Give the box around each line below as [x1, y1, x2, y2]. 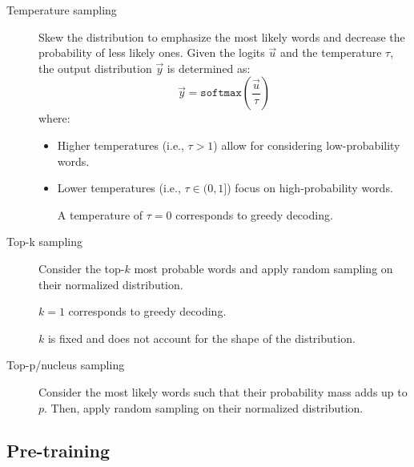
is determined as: [167, 59, 251, 76]
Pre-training [6, 438, 110, 463]
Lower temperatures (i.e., [57, 179, 181, 196]
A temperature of [57, 206, 143, 223]
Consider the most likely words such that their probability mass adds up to [38, 383, 408, 400]
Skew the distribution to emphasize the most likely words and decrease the [38, 28, 405, 45]
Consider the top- [38, 260, 125, 276]
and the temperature [279, 44, 382, 61]
